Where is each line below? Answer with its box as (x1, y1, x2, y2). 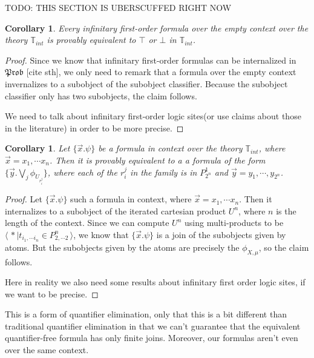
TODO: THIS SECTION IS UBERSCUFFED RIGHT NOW (5, 1, 232, 13)
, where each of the (47, 165, 117, 178)
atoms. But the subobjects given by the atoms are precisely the (5, 240, 240, 253)
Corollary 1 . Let (5, 142, 70, 154)
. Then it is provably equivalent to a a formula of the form (49, 153, 266, 166)
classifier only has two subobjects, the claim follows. (5, 89, 197, 102)
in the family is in (130, 165, 197, 178)
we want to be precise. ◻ (5, 287, 99, 300)
